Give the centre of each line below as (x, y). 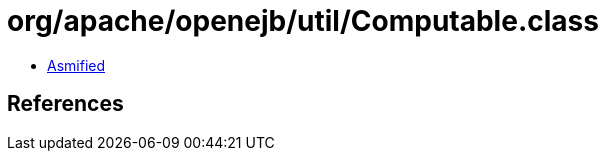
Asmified (76, 65)
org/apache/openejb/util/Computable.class (303, 21)
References (65, 104)
